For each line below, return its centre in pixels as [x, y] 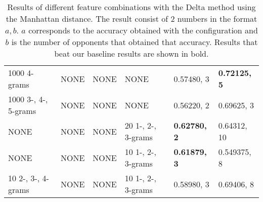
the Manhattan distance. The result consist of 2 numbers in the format [131, 18]
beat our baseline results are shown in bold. [131, 53]
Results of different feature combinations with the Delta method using [131, 7]
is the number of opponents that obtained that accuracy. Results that [135, 42]
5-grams [22, 111]
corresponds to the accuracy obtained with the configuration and [143, 30]
